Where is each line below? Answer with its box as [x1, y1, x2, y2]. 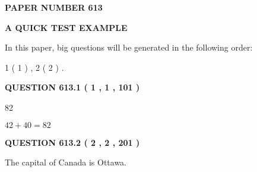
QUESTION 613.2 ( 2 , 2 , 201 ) [5, 136, 140, 148]
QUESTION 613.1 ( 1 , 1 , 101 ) [5, 81, 140, 93]
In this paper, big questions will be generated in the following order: [5, 41, 253, 54]
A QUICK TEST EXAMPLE [5, 21, 128, 33]
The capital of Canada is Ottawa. [5, 156, 127, 168]
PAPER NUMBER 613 [5, 1, 103, 13]
